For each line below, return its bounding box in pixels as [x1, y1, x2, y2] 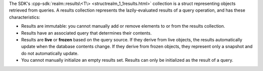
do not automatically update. [21, 50, 79, 56]
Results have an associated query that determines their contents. [21, 30, 152, 36]
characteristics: [9, 14, 40, 20]
